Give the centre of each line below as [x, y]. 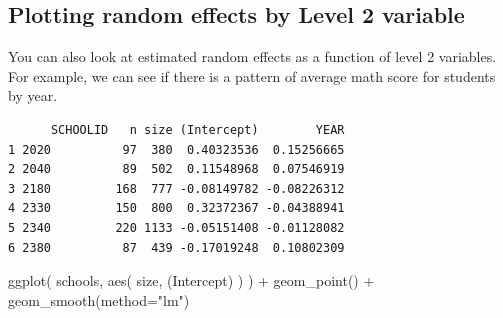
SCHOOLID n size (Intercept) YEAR [197, 129]
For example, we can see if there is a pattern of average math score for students [252, 75]
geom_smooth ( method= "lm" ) [99, 299]
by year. [33, 95]
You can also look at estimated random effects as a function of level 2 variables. [252, 56]
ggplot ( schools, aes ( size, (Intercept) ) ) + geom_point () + [191, 280]
